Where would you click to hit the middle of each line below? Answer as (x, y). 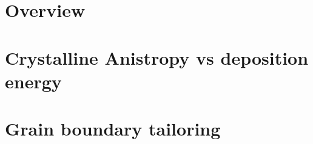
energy (33, 81)
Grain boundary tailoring (113, 129)
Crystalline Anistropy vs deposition (157, 57)
